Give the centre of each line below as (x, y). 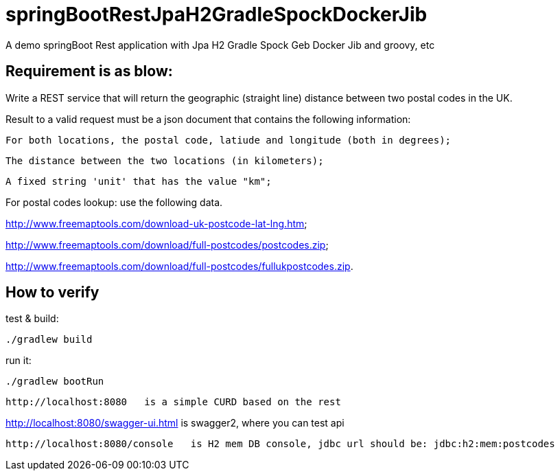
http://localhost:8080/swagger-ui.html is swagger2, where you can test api (175, 423)
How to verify (52, 293)
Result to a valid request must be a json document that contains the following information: (208, 119)
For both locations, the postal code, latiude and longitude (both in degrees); (229, 140)
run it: (19, 361)
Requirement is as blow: (89, 71)
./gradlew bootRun (55, 382)
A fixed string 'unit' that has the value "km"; (139, 181)
